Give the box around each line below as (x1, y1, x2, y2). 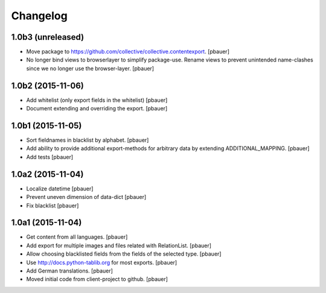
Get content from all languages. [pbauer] (26, 233, 128, 241)
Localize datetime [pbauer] (26, 184, 94, 192)
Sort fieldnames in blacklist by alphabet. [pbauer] (26, 136, 149, 144)
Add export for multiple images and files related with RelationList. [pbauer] (26, 242, 211, 249)
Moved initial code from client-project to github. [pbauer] (26, 276, 168, 283)
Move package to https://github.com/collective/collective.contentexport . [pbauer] (26, 48, 229, 55)
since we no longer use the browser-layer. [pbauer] (26, 65, 154, 72)
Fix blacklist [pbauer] (26, 202, 79, 209)
